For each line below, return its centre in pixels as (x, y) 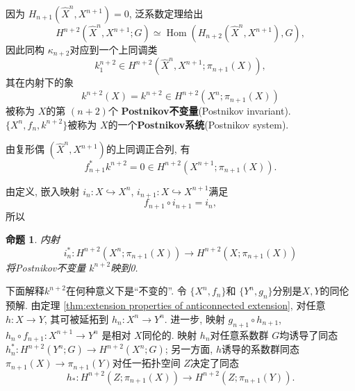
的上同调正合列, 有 (148, 149)
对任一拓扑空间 (146, 363)
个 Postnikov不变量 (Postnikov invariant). (199, 111)
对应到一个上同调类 (114, 49)
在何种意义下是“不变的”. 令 (126, 291)
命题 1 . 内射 (33, 239)
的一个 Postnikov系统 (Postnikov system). (198, 124)
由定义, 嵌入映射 (43, 191)
